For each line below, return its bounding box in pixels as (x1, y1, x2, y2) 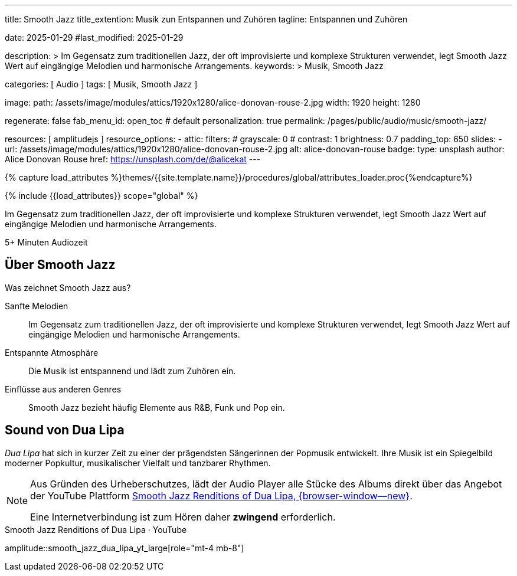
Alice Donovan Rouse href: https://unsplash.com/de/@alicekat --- (5, 154, 261, 164)
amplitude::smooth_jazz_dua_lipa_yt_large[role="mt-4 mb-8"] (5, 542, 244, 553)
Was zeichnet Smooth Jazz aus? (5, 282, 131, 293)
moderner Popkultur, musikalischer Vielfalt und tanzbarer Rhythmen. (5, 457, 271, 468)
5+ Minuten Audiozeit (5, 237, 88, 247)
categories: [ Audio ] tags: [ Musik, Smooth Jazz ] (5, 79, 198, 89)
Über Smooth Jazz (5, 257, 116, 273)
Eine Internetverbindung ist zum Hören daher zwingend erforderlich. (30, 510, 336, 523)
